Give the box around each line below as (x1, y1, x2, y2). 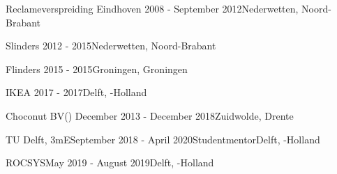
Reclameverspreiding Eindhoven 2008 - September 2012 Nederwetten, (6, 1, 299, 15)
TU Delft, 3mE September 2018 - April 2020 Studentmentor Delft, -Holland (6, 132, 320, 146)
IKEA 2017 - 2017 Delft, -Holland (6, 85, 147, 100)
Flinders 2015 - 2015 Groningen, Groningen (6, 61, 188, 76)
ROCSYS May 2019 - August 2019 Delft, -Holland (6, 155, 214, 170)
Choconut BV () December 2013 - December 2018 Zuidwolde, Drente (6, 108, 294, 122)
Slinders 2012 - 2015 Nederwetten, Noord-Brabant (6, 38, 216, 53)
